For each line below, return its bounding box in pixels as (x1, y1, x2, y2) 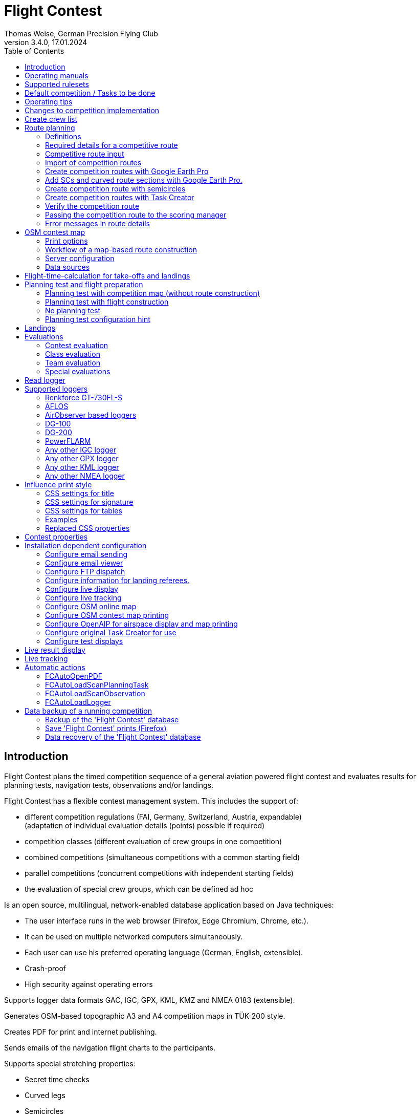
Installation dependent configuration (25, 541, 147, 550)
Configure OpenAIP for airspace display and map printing (45, 619, 238, 628)
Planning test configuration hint (45, 314, 150, 324)
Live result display (25, 645, 85, 654)
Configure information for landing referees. (45, 575, 190, 585)
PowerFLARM (45, 436, 91, 445)
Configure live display (45, 584, 118, 593)
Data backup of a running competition (25, 706, 152, 715)
